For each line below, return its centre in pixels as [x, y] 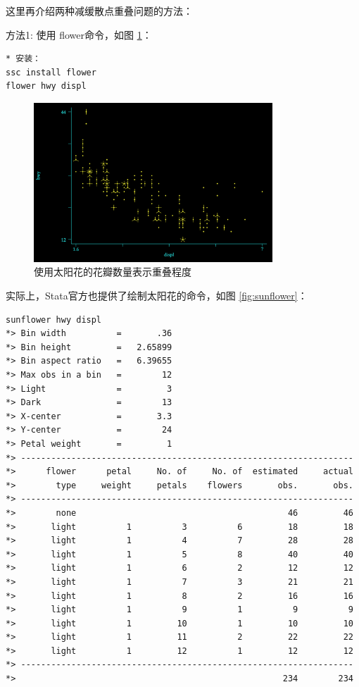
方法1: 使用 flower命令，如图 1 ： [79, 34]
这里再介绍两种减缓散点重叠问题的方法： [99, 11]
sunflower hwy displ [54, 320]
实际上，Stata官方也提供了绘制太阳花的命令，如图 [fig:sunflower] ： [157, 296]
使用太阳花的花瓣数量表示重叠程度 [113, 272]
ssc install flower [51, 72]
